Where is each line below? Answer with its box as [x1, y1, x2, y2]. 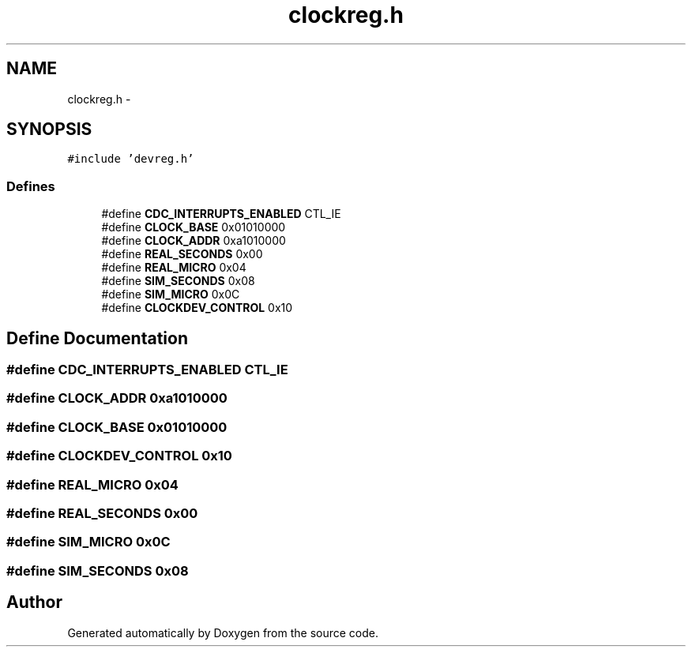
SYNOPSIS [6, 119, 92, 140]
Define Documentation [6, 328, 188, 348]
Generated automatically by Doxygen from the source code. [67, 625, 379, 640]
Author [6, 592, 62, 613]
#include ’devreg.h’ [67, 152, 194, 166]
